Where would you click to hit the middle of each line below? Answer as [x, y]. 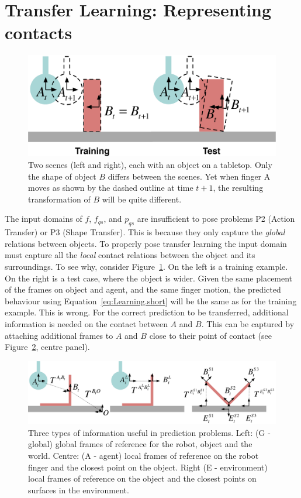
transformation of [59, 199]
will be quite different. [142, 199]
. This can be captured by [248, 323]
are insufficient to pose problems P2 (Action [216, 219]
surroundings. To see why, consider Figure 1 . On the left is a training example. [146, 266]
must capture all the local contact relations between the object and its [130, 255]
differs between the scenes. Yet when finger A [189, 176]
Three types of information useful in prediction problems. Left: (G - [149, 432]
